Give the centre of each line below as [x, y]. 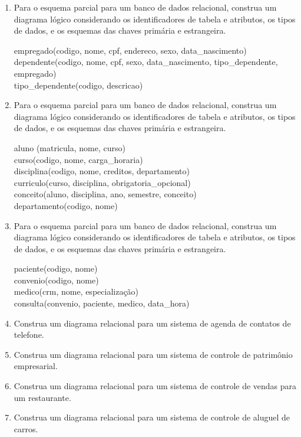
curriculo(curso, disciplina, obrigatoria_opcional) [102, 182]
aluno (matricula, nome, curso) [70, 147]
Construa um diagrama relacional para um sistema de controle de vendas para [155, 386]
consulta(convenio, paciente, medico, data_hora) [102, 303]
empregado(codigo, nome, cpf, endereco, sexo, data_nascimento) [130, 50]
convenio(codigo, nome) [56, 280]
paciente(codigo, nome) [56, 268]
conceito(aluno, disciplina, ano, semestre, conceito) [105, 194]
